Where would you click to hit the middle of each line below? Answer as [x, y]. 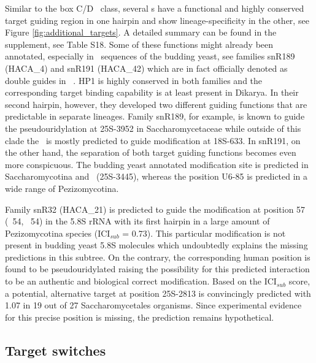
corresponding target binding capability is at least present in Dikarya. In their [152, 92]
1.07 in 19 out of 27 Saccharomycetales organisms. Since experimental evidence [153, 305]
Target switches [56, 350]
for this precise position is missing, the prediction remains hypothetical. [140, 317]
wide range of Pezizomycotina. [62, 188]
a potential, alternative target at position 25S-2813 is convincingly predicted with [158, 293]
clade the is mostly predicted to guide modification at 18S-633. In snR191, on [153, 140]
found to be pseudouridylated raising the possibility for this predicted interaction [157, 269]
